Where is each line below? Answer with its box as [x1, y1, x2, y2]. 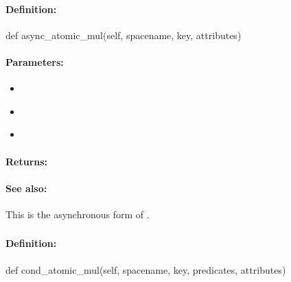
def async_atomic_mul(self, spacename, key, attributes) [5, 27, 242, 42]
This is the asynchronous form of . [5, 207, 150, 221]
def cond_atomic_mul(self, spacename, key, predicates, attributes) [5, 262, 286, 277]
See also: [5, 180, 47, 195]
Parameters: [5, 54, 64, 69]
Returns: [5, 154, 48, 168]
